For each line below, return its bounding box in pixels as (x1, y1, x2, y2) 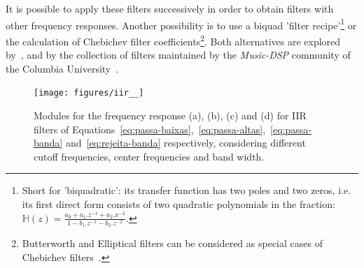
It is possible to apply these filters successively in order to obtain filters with (6, 1, 334, 15)
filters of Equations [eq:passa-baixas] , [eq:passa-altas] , (34, 121, 266, 136)
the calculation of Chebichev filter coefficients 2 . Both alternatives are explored (6, 31, 341, 48)
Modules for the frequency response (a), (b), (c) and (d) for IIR (34, 107, 307, 122)
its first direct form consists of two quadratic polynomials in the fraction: (22, 196, 335, 211)
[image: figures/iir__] (34, 88, 144, 98)
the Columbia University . (6, 61, 119, 75)
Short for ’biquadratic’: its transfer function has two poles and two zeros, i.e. (22, 183, 351, 198)
